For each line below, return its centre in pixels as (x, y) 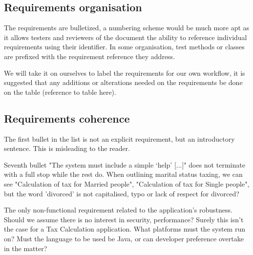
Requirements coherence (67, 118)
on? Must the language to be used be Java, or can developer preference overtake (124, 238)
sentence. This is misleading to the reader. (67, 148)
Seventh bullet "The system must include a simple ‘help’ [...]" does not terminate (125, 164)
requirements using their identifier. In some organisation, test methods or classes (124, 47)
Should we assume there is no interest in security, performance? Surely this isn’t (124, 219)
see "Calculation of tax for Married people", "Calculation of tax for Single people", (127, 183)
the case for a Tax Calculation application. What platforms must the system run (125, 229)
